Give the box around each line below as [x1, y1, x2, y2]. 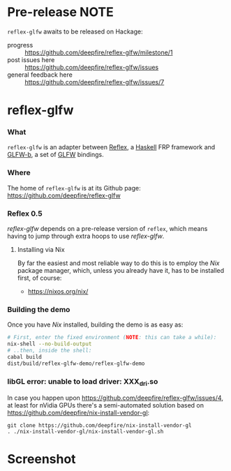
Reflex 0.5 [7, 209, 43, 218]
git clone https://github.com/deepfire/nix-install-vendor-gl [7, 422, 192, 429]
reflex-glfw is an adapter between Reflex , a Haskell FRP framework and [7, 143, 216, 151]
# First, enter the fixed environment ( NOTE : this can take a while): [7, 334, 217, 341]
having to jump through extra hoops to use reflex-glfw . [7, 232, 165, 241]
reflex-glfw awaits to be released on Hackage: [7, 27, 143, 36]
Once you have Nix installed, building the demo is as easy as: [7, 320, 184, 329]
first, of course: [17, 274, 62, 283]
